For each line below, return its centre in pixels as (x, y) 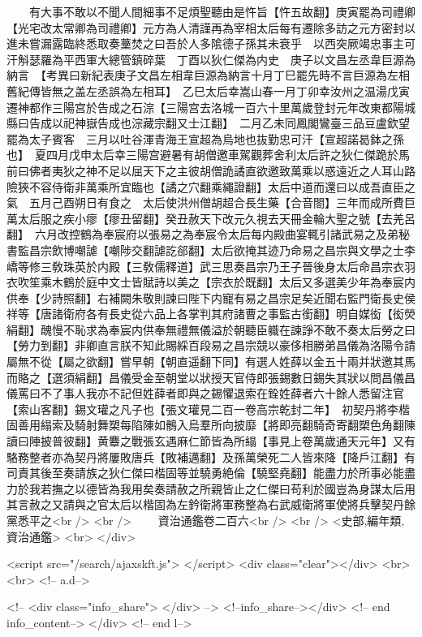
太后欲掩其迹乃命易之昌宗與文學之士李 (313, 250)
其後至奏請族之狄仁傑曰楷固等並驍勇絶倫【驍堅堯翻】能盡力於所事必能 (216, 473)
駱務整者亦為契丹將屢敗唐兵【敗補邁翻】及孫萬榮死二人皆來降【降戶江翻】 (205, 456)
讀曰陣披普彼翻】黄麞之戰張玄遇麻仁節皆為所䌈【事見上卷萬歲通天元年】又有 (211, 441)
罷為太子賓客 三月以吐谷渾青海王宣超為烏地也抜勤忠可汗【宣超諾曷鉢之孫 (205, 138)
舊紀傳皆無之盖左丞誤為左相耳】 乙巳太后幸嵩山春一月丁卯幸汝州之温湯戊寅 (208, 90)
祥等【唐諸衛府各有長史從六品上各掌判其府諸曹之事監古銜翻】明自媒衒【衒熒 (211, 314)
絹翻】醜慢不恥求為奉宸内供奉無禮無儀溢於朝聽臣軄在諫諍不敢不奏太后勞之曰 (211, 329)
